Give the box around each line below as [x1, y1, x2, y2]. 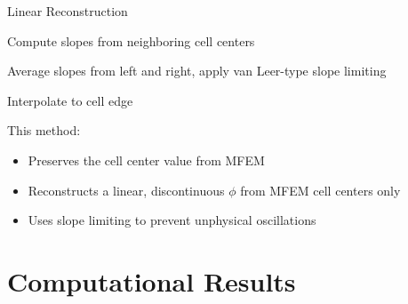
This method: [7, 121, 81, 140]
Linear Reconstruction [7, 2, 128, 20]
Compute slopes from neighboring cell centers [7, 31, 255, 50]
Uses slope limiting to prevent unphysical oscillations [28, 211, 316, 229]
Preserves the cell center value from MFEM [28, 150, 265, 169]
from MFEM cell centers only [240, 180, 401, 199]
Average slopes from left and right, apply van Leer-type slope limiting [7, 61, 387, 80]
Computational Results [7, 262, 296, 299]
